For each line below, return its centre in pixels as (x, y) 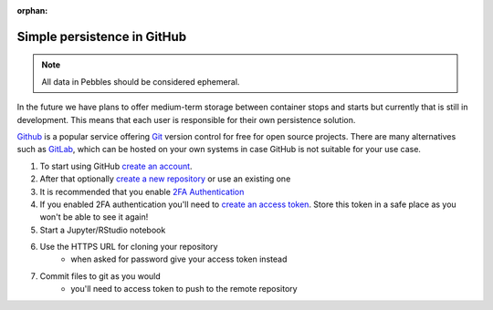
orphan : (32, 10)
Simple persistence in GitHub (102, 36)
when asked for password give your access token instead (179, 259)
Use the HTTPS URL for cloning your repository (129, 247)
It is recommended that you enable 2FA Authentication (142, 191)
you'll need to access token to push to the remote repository (184, 289)
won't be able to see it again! (94, 217)
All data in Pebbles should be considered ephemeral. (141, 81)
